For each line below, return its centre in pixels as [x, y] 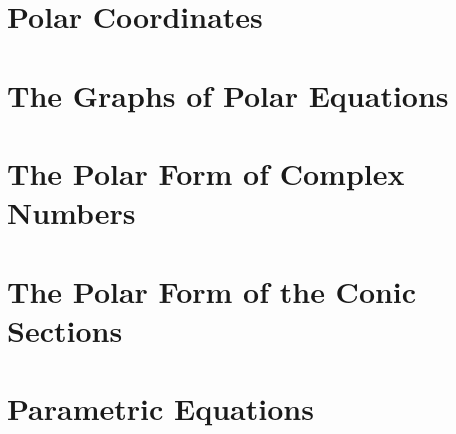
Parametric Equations [160, 408]
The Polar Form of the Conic [212, 290]
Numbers [71, 212]
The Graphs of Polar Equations [228, 94]
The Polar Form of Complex [206, 172]
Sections [65, 329]
